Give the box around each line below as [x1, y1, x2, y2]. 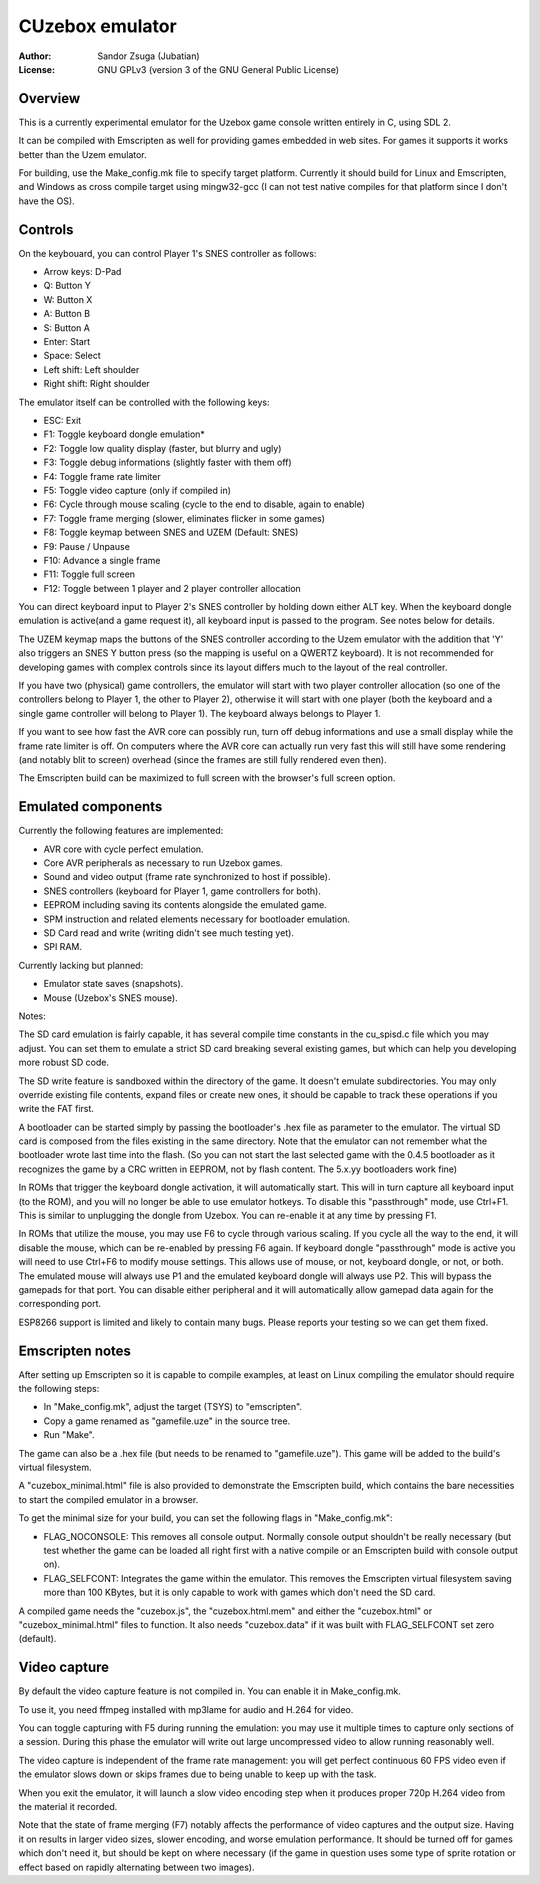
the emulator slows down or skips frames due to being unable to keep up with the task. [18, 1768, 377, 1780]
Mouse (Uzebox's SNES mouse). [43, 991, 179, 1004]
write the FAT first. [18, 1103, 95, 1115]
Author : [18, 50, 52, 62]
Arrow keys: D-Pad [43, 266, 122, 278]
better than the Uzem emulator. [18, 148, 147, 160]
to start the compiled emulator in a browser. [18, 1493, 199, 1505]
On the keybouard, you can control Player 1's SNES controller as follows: [18, 247, 317, 259]
